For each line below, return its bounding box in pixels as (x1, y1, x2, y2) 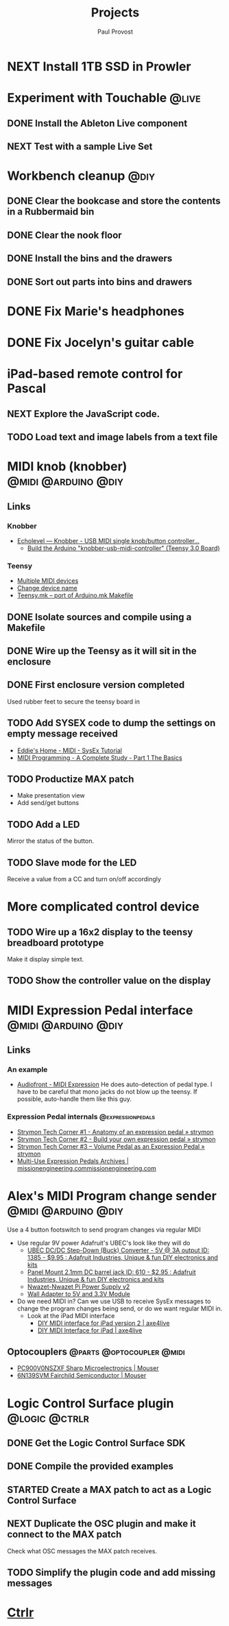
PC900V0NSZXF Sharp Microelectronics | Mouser (16, 1364, 159, 1372)
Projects (91, 5, 140, 21)
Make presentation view (16, 791, 86, 800)
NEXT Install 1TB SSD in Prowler (7, 58, 191, 74)
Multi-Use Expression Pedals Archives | (16, 1157, 129, 1165)
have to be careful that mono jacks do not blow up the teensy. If (16, 1088, 197, 1096)
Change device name (16, 584, 77, 593)
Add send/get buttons (16, 799, 80, 807)
